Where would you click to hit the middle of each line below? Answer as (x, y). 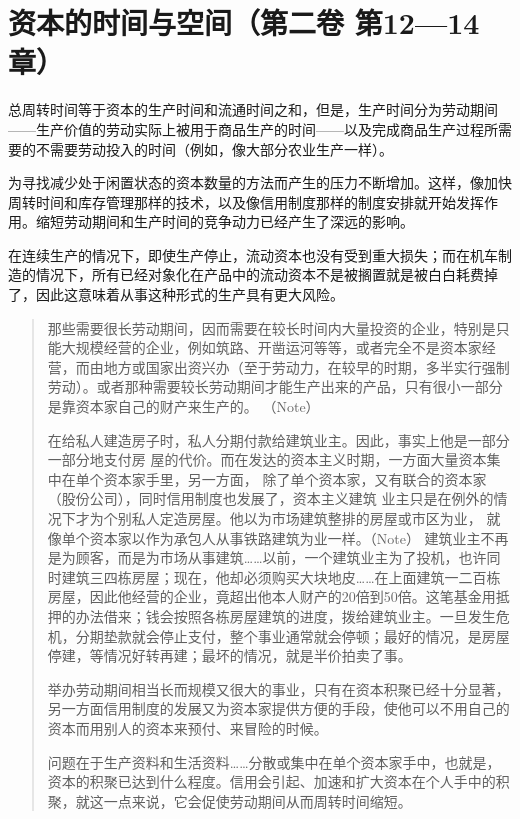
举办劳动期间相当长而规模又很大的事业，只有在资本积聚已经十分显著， (278, 688)
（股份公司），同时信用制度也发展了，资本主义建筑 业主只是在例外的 (270, 498)
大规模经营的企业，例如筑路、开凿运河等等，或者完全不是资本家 (271, 347)
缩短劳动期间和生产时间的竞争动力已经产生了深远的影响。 (224, 221)
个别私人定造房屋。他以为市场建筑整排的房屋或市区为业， (292, 518)
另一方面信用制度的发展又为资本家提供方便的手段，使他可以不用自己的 (278, 708)
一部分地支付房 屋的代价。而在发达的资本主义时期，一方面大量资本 (267, 459)
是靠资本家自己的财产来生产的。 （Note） (183, 406)
